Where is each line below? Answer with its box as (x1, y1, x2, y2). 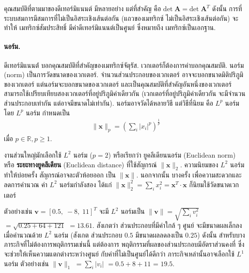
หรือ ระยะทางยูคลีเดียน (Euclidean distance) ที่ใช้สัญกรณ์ (4, 159, 157, 169)
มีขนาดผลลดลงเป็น (135, 229, 183, 240)
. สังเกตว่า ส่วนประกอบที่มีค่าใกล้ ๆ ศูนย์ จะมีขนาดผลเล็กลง (92, 220, 242, 230)
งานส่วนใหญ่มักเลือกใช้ (4, 149, 62, 160)
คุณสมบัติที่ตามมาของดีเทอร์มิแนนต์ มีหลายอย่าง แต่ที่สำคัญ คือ (4, 3, 161, 13)
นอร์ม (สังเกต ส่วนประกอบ (54, 229, 123, 240)
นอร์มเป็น (121, 206, 145, 216)
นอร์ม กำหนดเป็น (26, 107, 70, 117)
